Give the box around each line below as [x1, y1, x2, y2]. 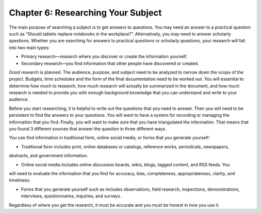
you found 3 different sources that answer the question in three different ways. [9, 126, 167, 132]
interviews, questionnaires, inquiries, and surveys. [21, 193, 121, 199]
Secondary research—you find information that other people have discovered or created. [21, 60, 199, 66]
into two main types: [9, 44, 50, 51]
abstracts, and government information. [9, 153, 88, 159]
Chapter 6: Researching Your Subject [9, 7, 162, 18]
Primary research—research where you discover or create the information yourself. [21, 53, 188, 59]
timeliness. [9, 178, 31, 183]
